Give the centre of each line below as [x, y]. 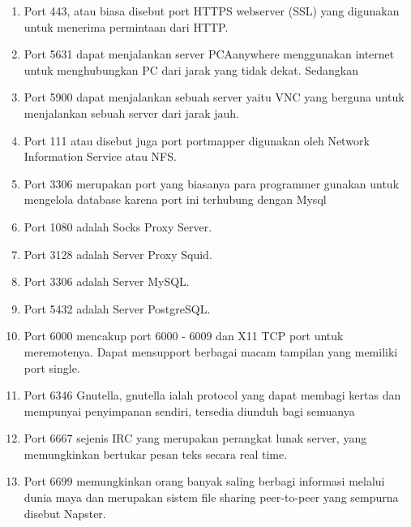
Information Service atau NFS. [100, 156]
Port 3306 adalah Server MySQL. [107, 281]
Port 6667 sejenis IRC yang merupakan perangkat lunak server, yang [195, 438]
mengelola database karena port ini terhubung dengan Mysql [175, 199]
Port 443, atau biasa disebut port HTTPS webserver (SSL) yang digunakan [212, 11]
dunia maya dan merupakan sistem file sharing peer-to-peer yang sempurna [211, 497]
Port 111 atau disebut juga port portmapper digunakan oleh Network [197, 140]
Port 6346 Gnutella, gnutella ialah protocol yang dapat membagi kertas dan [212, 395]
